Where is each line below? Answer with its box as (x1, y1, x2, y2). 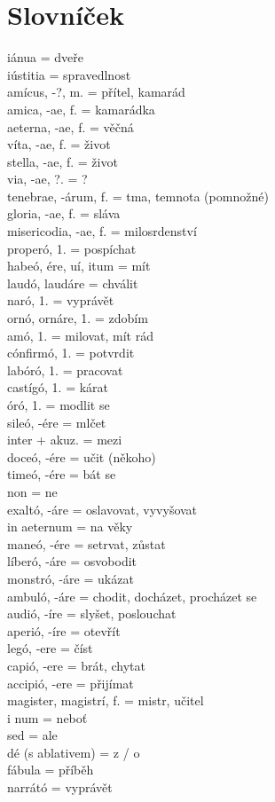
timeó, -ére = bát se (7, 465, 116, 484)
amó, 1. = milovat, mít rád (7, 326, 153, 344)
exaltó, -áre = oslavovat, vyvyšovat (7, 499, 198, 518)
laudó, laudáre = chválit (7, 273, 138, 292)
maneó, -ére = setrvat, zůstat (7, 534, 166, 553)
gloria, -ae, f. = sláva (7, 204, 121, 223)
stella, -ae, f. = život (7, 152, 118, 170)
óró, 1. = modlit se (7, 396, 110, 413)
